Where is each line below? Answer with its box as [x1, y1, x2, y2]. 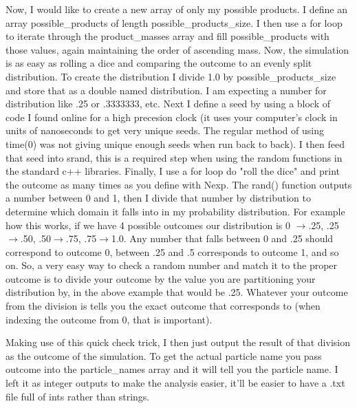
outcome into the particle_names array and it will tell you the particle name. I [6, 362, 338, 376]
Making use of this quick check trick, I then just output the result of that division [6, 335, 350, 350]
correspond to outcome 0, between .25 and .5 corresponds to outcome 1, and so [6, 244, 339, 259]
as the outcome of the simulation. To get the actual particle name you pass [6, 348, 322, 363]
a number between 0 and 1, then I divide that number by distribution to [6, 191, 311, 205]
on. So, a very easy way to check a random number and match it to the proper [6, 258, 338, 272]
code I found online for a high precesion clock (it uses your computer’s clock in [6, 109, 338, 124]
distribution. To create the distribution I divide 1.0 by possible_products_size [6, 69, 336, 83]
